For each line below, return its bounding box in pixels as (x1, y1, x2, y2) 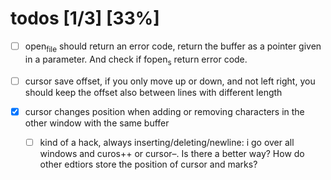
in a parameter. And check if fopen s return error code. (24, 53, 248, 67)
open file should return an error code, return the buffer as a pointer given (24, 40, 322, 54)
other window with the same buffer (24, 117, 170, 129)
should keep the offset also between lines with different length (24, 86, 283, 98)
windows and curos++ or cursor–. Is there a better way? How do (39, 147, 305, 159)
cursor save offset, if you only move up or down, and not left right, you (24, 75, 316, 87)
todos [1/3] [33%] (10, 7, 160, 30)
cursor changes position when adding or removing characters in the (24, 105, 305, 117)
